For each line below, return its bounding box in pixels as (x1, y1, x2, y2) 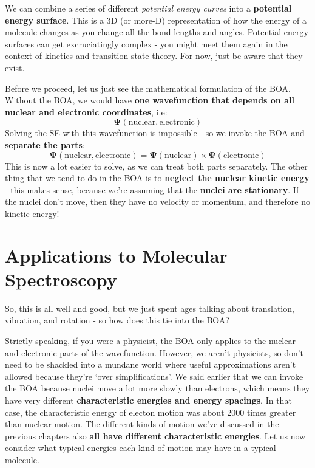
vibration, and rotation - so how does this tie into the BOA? (5, 314, 229, 326)
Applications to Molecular (5, 243, 228, 267)
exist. (5, 61, 25, 74)
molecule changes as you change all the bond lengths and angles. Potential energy (5, 26, 308, 38)
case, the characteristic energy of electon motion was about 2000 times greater (5, 405, 296, 418)
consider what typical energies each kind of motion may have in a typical (5, 441, 276, 454)
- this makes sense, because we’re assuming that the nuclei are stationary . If (5, 183, 299, 196)
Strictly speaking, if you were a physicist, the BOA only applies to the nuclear (5, 334, 296, 346)
